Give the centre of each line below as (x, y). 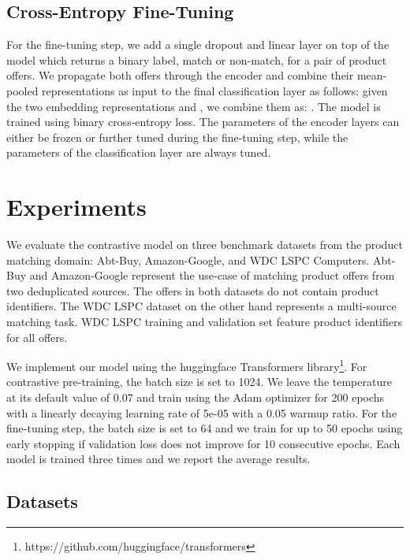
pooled (22, 90)
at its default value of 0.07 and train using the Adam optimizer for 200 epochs (196, 397)
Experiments (76, 207)
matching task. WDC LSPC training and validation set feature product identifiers (204, 322)
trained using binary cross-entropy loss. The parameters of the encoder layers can (203, 122)
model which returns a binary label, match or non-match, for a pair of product (197, 59)
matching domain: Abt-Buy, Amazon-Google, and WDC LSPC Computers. (188, 260)
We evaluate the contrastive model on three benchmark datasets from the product (205, 245)
